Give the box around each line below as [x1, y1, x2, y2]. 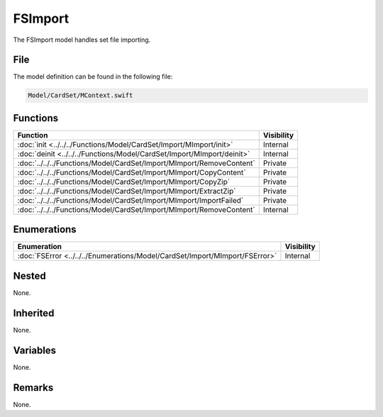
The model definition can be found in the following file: [13, 72, 173, 81]
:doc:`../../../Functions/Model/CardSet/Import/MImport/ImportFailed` [17, 195, 244, 205]
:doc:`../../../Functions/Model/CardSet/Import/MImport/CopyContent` [17, 167, 246, 177]
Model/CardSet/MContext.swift [28, 91, 133, 99]
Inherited [13, 307, 55, 319]
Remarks [13, 382, 54, 394]
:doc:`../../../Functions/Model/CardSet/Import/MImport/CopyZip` [17, 177, 231, 187]
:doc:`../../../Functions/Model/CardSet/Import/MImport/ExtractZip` [17, 186, 236, 196]
